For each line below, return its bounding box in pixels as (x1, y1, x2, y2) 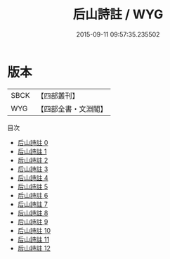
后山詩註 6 (17, 191, 48, 199)
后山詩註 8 (17, 208, 48, 217)
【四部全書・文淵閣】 (37, 103, 107, 113)
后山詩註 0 (17, 138, 48, 146)
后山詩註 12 (17, 244, 51, 252)
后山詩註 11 (17, 235, 50, 244)
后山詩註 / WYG (72, 6, 164, 23)
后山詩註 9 (17, 217, 48, 226)
